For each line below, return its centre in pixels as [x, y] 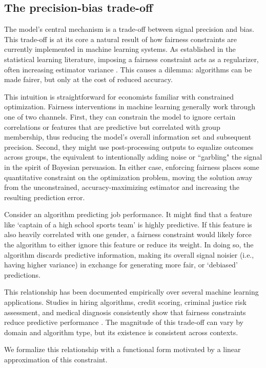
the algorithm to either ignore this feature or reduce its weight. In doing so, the [129, 245]
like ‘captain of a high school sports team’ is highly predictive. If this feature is [128, 224]
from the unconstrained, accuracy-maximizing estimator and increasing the [122, 187]
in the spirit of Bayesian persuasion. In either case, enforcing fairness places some [132, 167]
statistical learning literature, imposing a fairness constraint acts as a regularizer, [131, 59]
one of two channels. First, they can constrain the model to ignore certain [120, 116]
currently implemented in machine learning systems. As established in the [120, 49]
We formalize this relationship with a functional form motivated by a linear [122, 349]
